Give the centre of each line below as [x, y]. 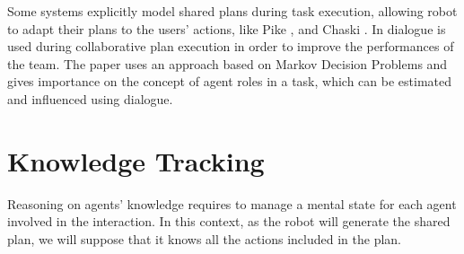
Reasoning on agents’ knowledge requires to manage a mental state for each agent [232, 203]
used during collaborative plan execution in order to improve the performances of [231, 46]
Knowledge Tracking [136, 160]
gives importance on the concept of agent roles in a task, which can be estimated [229, 81]
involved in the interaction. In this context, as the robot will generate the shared [229, 221]
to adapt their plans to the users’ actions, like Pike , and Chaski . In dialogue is [227, 28]
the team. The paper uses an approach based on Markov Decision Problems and [228, 63]
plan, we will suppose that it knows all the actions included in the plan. [204, 238]
